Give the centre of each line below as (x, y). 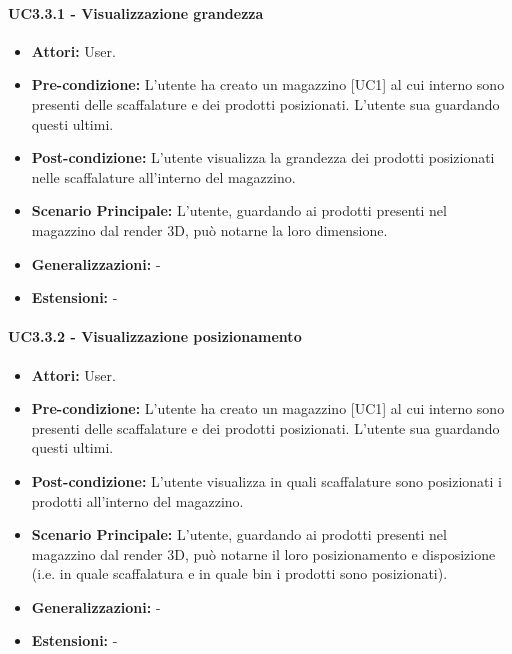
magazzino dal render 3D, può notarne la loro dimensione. (209, 229)
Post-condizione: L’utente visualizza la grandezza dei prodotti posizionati (263, 157)
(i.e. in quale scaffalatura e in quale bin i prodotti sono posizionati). (239, 573)
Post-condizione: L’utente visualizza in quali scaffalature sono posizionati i (267, 480)
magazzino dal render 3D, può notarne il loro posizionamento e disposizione (263, 553)
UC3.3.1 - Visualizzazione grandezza (136, 12)
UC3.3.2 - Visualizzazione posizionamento (155, 336)
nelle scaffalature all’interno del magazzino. (163, 176)
